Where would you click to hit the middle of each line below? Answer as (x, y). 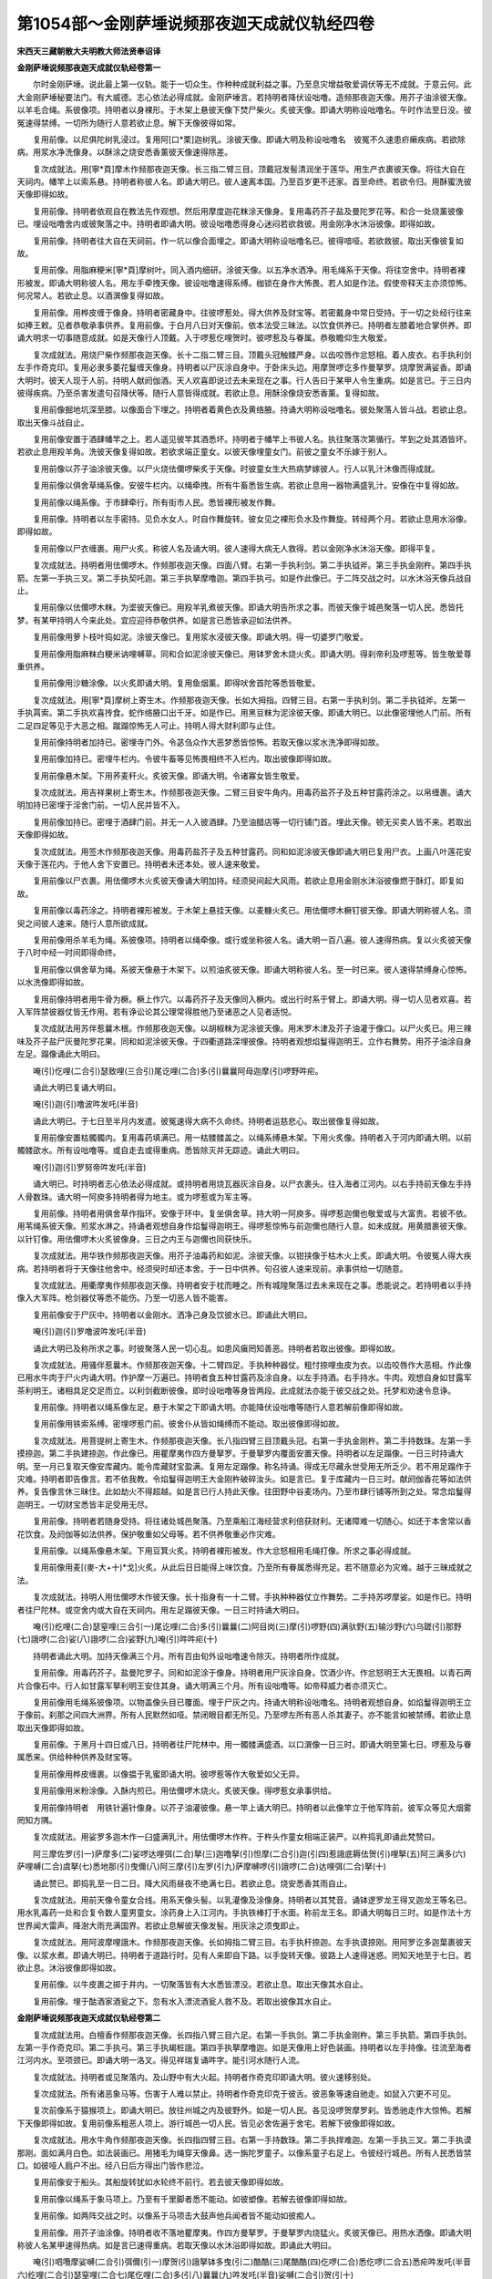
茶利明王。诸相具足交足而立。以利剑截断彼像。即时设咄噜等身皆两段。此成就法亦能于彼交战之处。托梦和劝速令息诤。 (236, 1390)
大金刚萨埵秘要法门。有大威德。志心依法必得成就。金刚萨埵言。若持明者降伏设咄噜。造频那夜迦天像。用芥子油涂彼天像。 (244, 97)
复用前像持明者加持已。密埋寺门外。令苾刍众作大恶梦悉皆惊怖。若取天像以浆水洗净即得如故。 (208, 742)
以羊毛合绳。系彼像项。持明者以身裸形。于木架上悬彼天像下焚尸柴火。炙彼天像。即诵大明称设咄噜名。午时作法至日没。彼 (244, 110)
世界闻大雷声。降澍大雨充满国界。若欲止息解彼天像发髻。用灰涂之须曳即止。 (160, 1925)
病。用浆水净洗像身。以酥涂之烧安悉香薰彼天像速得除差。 (124, 152)
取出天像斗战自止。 (53, 422)
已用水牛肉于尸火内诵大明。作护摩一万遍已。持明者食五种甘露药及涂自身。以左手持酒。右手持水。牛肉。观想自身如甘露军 (244, 1377)
